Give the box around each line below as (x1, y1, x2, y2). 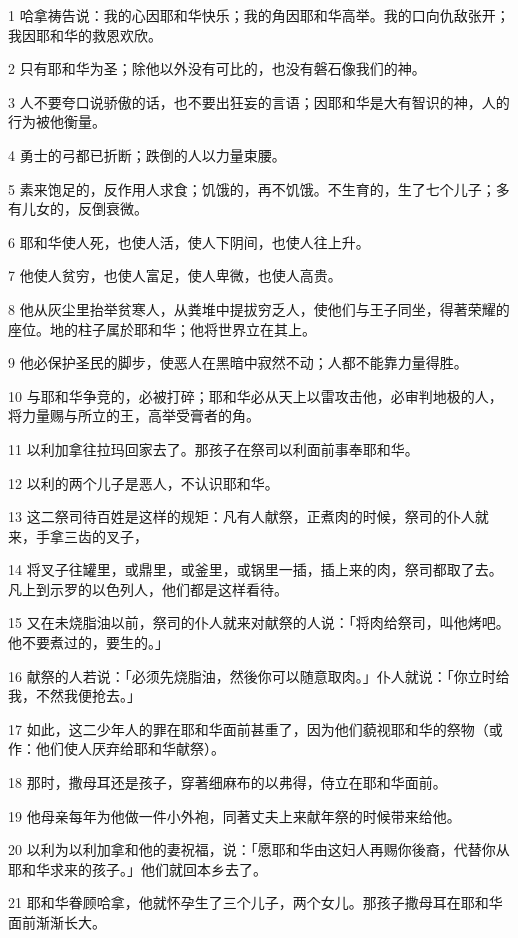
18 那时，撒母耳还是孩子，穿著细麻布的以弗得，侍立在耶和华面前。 (8, 772, 447, 793)
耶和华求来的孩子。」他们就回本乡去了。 (8, 858, 267, 879)
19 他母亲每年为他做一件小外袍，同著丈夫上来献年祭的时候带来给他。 (8, 805, 461, 826)
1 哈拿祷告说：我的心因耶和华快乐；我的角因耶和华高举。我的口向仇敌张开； (8, 5, 510, 25)
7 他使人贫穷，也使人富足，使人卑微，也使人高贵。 (8, 265, 342, 286)
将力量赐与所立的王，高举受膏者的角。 (8, 405, 260, 426)
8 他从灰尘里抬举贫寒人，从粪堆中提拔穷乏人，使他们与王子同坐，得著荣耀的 (8, 298, 510, 319)
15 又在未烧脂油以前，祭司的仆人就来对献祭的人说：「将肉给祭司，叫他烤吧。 (8, 612, 510, 633)
